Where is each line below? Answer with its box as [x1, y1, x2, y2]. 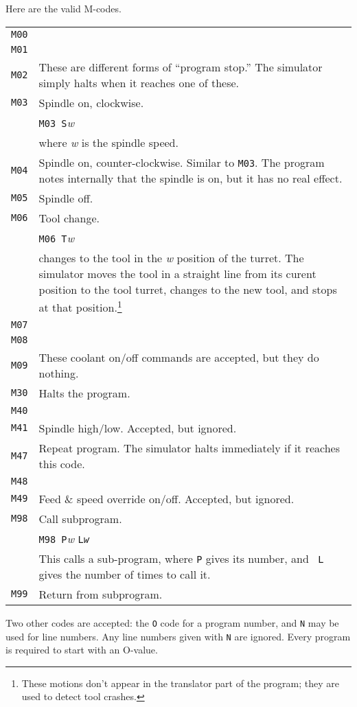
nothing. [38, 364, 79, 381]
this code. [38, 455, 85, 472]
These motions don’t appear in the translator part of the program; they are [21, 675, 339, 690]
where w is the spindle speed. [38, 134, 178, 150]
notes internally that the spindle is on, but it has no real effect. [38, 170, 343, 186]
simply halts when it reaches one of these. [38, 74, 240, 91]
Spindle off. [38, 189, 93, 206]
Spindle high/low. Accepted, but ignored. [38, 419, 237, 436]
